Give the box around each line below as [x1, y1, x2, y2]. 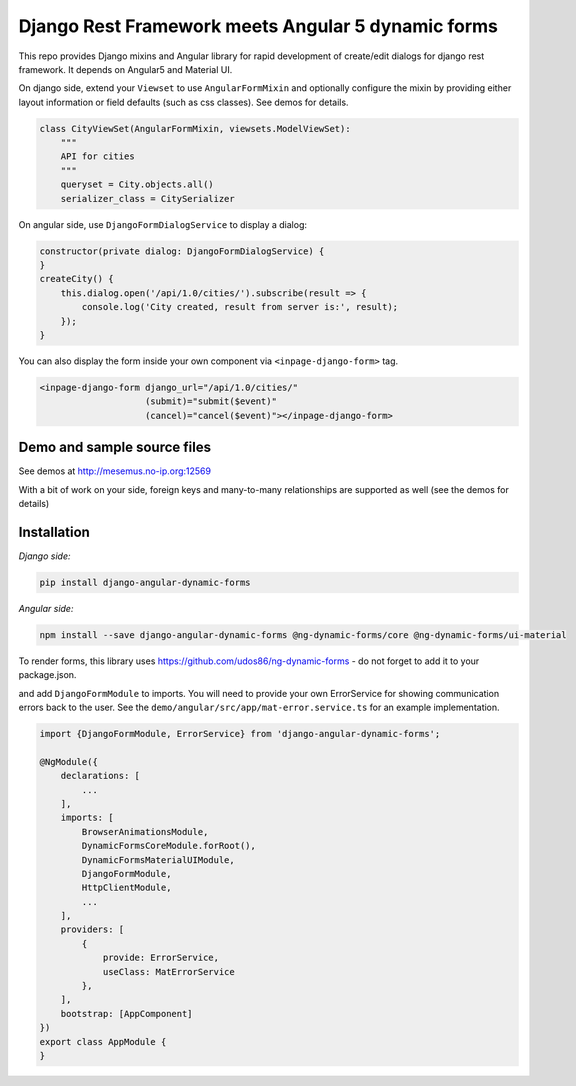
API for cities [60, 151, 135, 162]
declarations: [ [60, 770, 140, 782]
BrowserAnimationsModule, [81, 826, 209, 837]
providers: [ [60, 924, 125, 935]
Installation [18, 523, 90, 540]
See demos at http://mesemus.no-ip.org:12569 [18, 465, 212, 477]
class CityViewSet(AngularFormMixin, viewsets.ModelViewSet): [39, 123, 351, 134]
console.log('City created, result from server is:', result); [81, 301, 399, 313]
